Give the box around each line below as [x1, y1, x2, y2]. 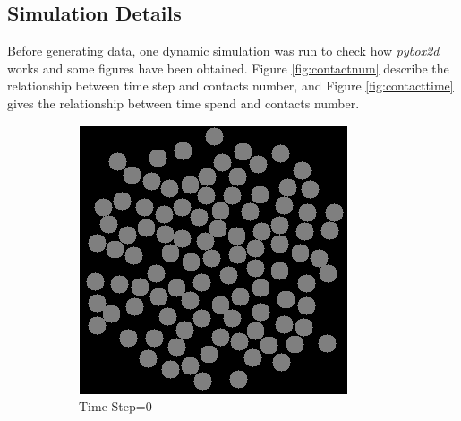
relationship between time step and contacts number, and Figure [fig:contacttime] [7, 76, 454, 95]
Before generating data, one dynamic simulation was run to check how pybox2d [7, 41, 440, 60]
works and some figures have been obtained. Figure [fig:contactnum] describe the [7, 58, 449, 77]
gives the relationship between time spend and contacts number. [7, 93, 360, 112]
